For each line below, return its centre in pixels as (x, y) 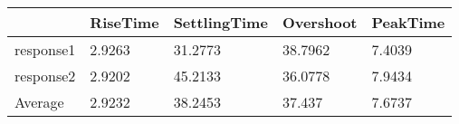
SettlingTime (220, 22)
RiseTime (124, 22)
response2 (45, 76)
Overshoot (320, 22)
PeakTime (408, 22)
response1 (45, 49)
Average (39, 102)
